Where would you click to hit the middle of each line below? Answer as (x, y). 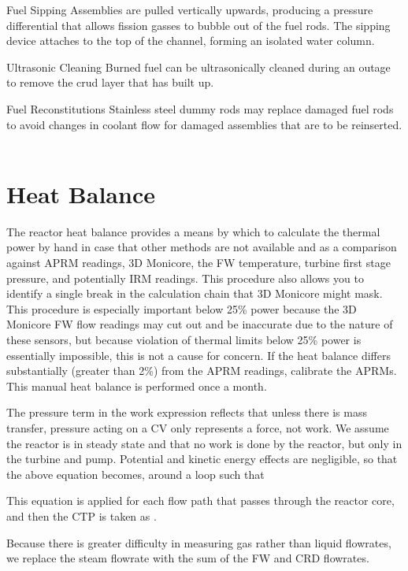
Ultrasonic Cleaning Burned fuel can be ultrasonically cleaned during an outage (198, 67)
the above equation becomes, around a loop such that (135, 474)
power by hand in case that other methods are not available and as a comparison (202, 247)
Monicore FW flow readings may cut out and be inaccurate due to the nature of (200, 324)
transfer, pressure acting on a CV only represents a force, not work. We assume (198, 428)
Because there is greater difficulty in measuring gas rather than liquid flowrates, (199, 542)
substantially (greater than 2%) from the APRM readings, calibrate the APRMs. (202, 371)
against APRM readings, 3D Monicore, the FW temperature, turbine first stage (198, 263)
